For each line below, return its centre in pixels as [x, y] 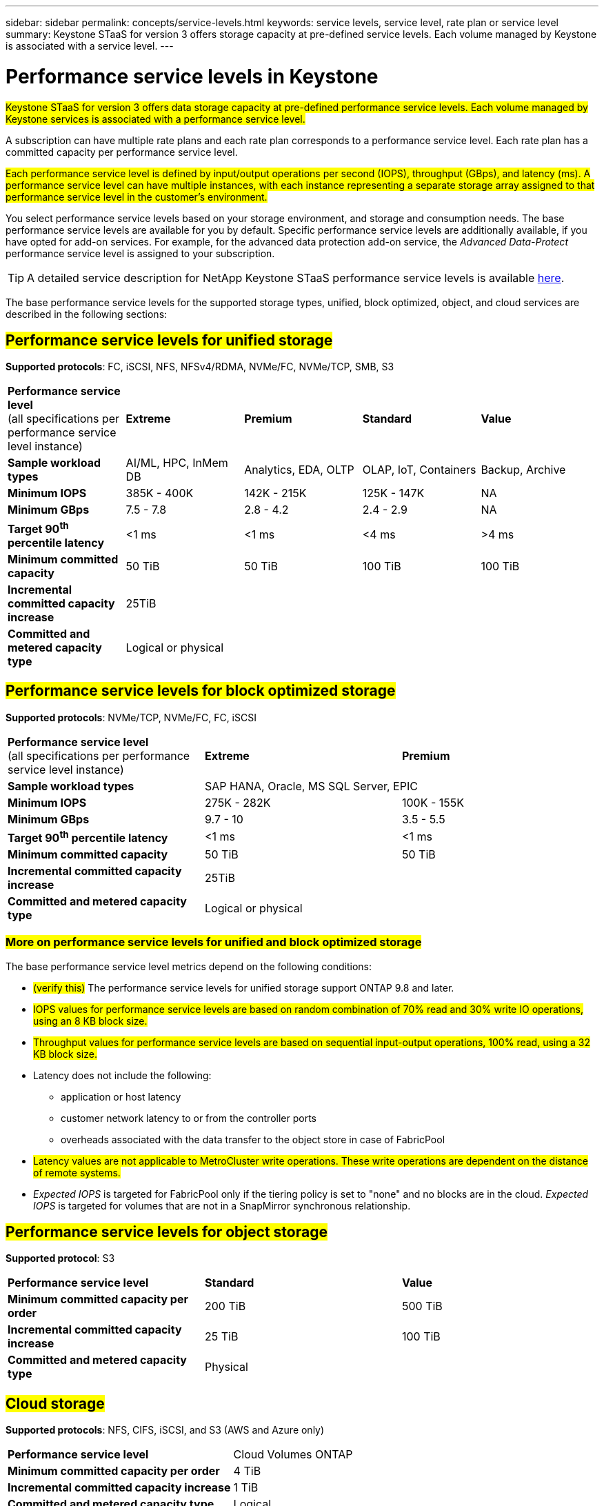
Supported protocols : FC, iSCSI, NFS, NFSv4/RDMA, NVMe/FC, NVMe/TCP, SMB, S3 [200, 367]
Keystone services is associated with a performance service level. [155, 119]
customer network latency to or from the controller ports [189, 1118]
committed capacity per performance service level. [122, 152]
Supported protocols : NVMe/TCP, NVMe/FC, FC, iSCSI [131, 717]
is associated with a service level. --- [90, 46]
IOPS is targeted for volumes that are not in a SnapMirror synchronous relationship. [222, 1205]
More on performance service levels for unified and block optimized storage [214, 942]
